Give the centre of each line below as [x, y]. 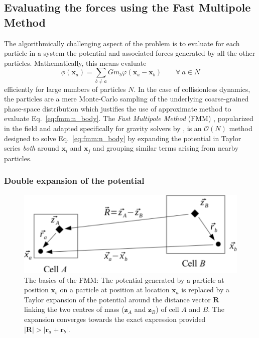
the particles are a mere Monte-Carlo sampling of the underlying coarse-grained [126, 99]
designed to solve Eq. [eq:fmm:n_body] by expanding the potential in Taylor [123, 138]
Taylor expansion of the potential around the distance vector [117, 299]
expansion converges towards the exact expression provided [115, 319]
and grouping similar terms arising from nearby [166, 148]
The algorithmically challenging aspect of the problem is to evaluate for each [122, 43]
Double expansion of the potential [74, 181]
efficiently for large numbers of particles [65, 89]
